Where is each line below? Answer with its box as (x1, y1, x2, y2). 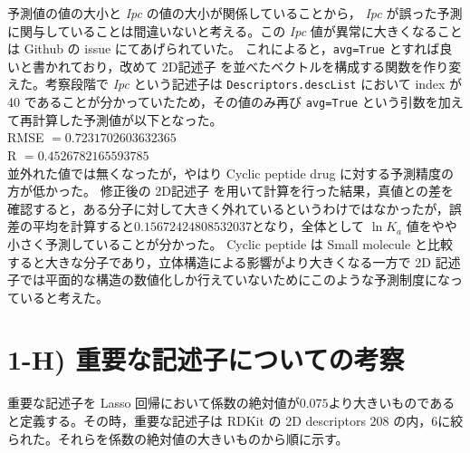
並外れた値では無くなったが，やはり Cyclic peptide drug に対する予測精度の (7, 163, 455, 182)
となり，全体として (251, 217, 365, 236)
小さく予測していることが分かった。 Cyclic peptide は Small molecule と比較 (7, 234, 453, 253)
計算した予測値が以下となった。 (32, 110, 223, 129)
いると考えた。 (19, 287, 109, 306)
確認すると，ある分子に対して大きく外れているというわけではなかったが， (7, 198, 449, 217)
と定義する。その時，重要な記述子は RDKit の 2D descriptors (7, 411, 366, 429)
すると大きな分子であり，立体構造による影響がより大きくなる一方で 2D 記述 (7, 252, 461, 271)
